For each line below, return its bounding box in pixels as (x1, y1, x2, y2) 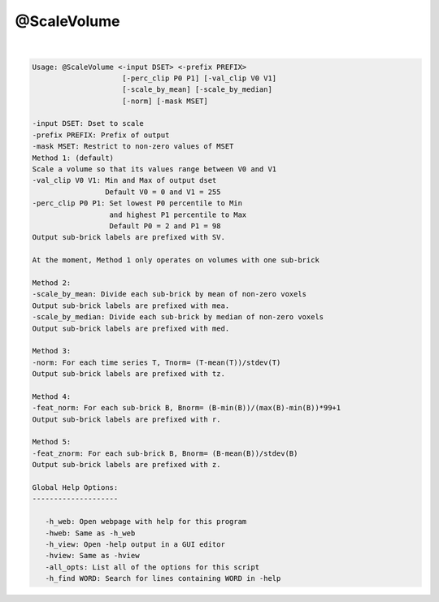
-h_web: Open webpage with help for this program (45, 517, 247, 526)
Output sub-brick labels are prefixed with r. (32, 414, 221, 424)
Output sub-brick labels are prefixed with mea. (32, 301, 230, 310)
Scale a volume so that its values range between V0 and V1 (32, 165, 277, 174)
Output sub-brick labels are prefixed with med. (32, 323, 230, 333)
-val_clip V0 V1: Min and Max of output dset (32, 175, 217, 185)
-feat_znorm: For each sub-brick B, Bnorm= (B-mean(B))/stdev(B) (32, 448, 298, 458)
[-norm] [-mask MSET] (122, 96, 209, 106)
